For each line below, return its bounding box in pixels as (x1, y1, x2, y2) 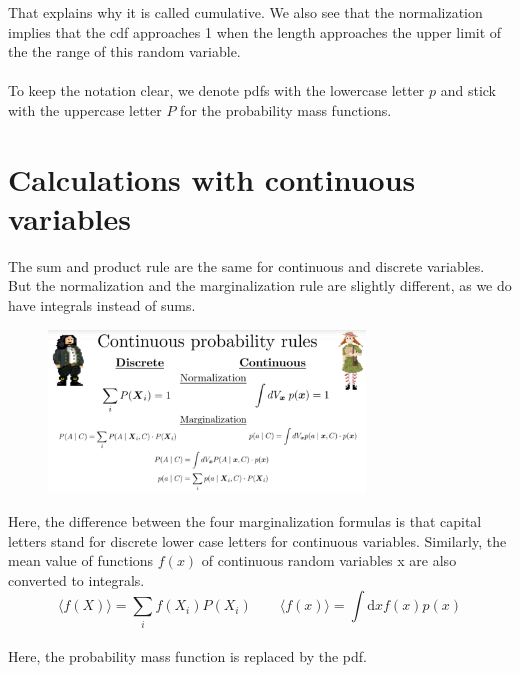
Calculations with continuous (8, 158, 416, 199)
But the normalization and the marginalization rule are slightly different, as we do (8, 275, 512, 296)
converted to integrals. (8, 569, 145, 590)
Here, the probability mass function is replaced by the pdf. (8, 646, 367, 667)
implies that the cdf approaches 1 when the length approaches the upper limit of (8, 21, 502, 42)
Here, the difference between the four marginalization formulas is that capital (8, 510, 482, 531)
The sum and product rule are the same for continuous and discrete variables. (8, 255, 485, 276)
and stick (440, 80, 497, 101)
